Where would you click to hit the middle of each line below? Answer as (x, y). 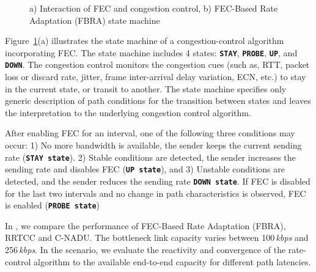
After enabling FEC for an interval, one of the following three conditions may (150, 133)
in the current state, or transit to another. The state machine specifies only (146, 88)
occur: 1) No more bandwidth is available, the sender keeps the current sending (153, 145)
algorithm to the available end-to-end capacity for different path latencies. (172, 261)
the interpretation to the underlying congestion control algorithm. (128, 112)
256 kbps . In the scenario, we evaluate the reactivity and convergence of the (145, 250)
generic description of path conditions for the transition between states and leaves (158, 101)
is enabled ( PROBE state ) (53, 205)
